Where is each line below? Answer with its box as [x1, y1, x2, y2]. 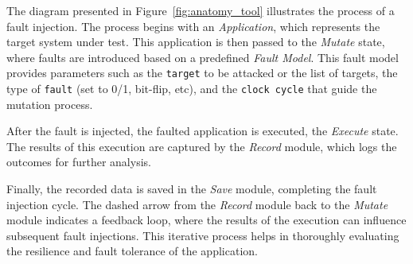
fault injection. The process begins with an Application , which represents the [6, 17, 380, 34]
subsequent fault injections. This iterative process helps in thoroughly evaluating [6, 227, 399, 243]
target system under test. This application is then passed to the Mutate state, [6, 33, 385, 50]
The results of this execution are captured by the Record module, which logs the [6, 138, 397, 154]
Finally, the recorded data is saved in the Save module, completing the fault [6, 181, 377, 197]
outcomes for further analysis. [6, 153, 151, 170]
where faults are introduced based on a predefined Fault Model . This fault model [6, 49, 399, 65]
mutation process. [6, 95, 93, 112]
